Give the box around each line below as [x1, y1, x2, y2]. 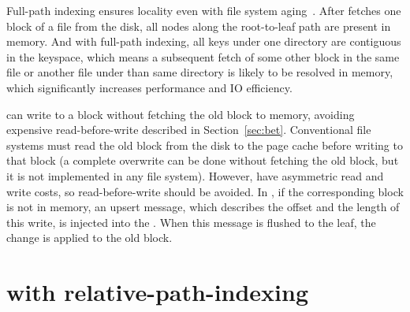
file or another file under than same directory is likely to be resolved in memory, [6, 64, 393, 80]
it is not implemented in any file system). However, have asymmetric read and [6, 167, 384, 184]
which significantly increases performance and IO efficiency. [6, 79, 293, 95]
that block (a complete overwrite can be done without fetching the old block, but [6, 152, 399, 169]
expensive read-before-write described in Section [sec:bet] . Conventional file [6, 121, 371, 138]
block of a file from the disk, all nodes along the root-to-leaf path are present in [6, 17, 391, 34]
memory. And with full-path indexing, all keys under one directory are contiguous [6, 33, 401, 50]
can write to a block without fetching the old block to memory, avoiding [6, 106, 355, 122]
